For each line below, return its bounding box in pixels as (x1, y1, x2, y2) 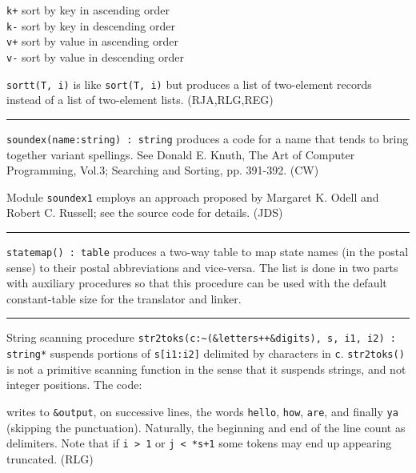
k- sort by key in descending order (6, 17, 175, 34)
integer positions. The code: (6, 376, 142, 393)
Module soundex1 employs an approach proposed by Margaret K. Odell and (6, 188, 379, 205)
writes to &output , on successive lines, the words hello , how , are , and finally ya (6, 403, 398, 419)
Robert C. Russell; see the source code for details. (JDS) (6, 204, 283, 221)
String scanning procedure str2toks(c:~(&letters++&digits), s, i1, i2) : (6, 329, 396, 346)
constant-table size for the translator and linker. (6, 290, 242, 307)
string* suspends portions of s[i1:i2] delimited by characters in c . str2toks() (6, 345, 405, 362)
